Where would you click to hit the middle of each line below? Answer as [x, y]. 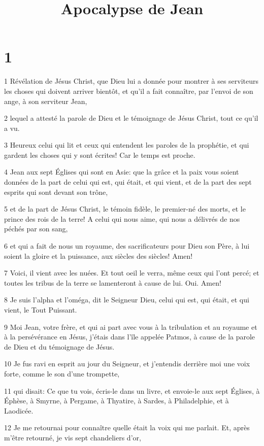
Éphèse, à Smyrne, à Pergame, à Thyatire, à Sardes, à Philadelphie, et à [117, 401]
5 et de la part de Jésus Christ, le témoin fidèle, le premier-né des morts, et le [125, 209]
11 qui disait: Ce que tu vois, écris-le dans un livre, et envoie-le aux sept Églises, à [132, 390]
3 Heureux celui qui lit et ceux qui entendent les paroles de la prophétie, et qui [127, 145]
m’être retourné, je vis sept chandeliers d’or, [73, 437]
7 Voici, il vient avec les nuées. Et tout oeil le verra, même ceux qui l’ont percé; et [132, 273]
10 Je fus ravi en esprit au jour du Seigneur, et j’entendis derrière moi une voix [127, 364]
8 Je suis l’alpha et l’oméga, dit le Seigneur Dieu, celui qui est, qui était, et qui [127, 300]
